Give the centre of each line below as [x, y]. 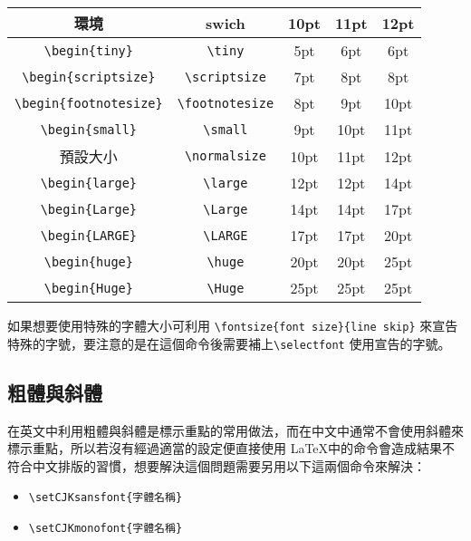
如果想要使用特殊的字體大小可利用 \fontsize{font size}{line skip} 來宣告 [233, 325]
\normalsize [225, 156]
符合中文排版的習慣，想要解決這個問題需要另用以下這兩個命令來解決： [216, 465]
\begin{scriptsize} [89, 77]
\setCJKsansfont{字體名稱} [106, 498]
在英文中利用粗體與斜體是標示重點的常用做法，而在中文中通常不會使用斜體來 [235, 430]
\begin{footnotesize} [89, 103]
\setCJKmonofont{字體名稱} [106, 528]
